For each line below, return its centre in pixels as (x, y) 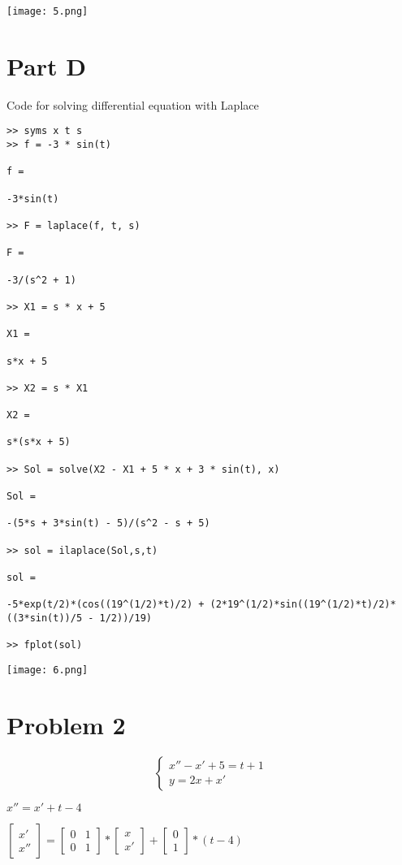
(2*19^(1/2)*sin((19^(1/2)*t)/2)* (303, 605)
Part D (46, 65)
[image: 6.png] (48, 670)
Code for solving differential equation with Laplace (133, 104)
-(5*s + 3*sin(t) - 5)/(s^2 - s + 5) (108, 523)
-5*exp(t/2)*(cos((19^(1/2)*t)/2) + (106, 605)
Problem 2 (66, 724)
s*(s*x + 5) (39, 442)
